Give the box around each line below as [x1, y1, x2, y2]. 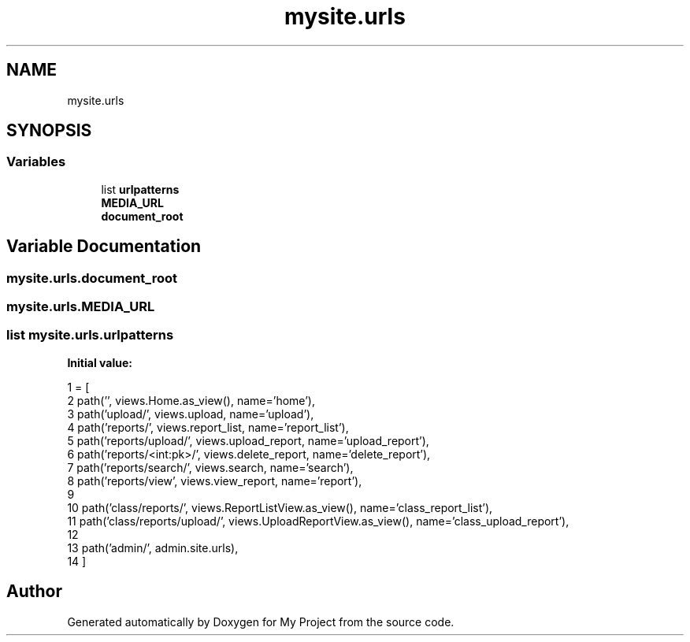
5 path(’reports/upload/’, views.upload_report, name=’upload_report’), [67, 433, 429, 447]
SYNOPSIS [6, 121, 92, 141]
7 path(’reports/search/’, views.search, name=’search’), [67, 460, 354, 474]
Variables [6, 154, 66, 170]
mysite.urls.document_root [6, 269, 177, 286]
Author [6, 581, 62, 602]
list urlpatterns [101, 182, 180, 196]
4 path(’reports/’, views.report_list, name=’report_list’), [67, 420, 349, 434]
